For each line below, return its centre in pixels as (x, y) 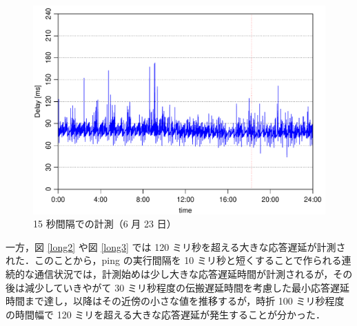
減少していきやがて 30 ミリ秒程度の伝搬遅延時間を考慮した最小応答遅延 (187, 287)
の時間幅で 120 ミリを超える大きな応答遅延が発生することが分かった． (165, 314)
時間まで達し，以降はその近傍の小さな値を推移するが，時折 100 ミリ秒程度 (175, 301)
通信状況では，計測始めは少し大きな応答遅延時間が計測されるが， (184, 274)
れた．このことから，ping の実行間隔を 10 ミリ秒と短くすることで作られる (174, 260)
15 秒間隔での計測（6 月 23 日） (105, 224)
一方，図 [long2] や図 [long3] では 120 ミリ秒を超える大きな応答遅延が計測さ (176, 246)
